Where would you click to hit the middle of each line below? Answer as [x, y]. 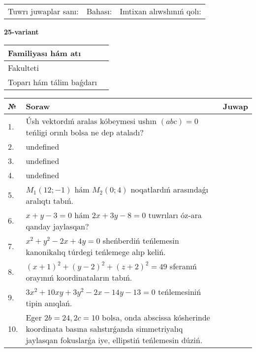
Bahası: [99, 11]
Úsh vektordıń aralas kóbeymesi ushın [91, 121]
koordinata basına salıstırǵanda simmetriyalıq [104, 328]
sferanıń [183, 266]
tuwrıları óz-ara [175, 215]
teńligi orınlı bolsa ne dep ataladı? [85, 132]
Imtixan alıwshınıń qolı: [160, 11]
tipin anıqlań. [49, 303]
